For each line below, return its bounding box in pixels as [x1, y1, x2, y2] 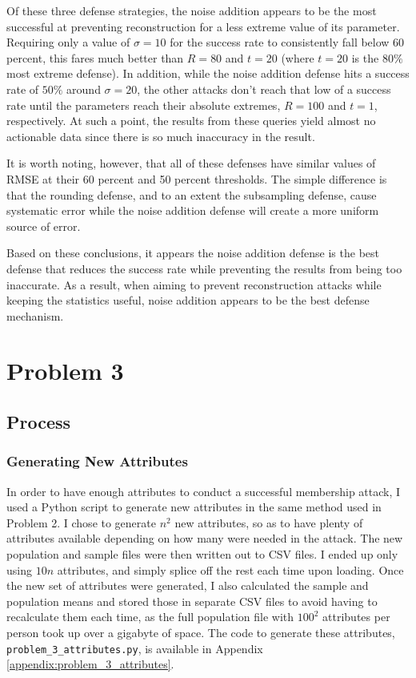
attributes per [322, 608, 390, 625]
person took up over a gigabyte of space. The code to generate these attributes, [6, 624, 395, 640]
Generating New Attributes [6, 451, 188, 471]
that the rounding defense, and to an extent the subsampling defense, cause [6, 186, 377, 203]
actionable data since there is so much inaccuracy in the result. [6, 127, 315, 144]
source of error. [6, 217, 81, 234]
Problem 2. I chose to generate [6, 514, 156, 531]
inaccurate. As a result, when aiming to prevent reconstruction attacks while [6, 276, 382, 293]
